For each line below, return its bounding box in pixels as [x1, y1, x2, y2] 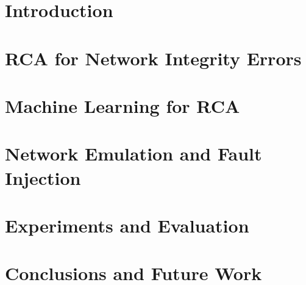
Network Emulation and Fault [5, 141, 262, 166]
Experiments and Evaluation [5, 212, 249, 237]
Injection [5, 165, 81, 190]
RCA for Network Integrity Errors [5, 45, 302, 70]
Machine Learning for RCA [5, 93, 240, 118]
